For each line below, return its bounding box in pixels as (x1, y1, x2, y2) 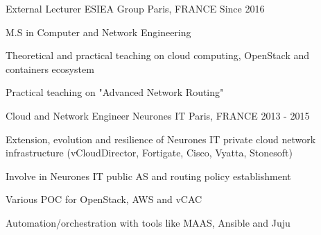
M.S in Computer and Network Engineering (6, 24, 191, 39)
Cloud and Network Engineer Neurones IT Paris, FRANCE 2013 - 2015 (6, 108, 310, 122)
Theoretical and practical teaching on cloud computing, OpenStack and (6, 48, 310, 63)
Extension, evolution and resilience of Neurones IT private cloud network (6, 131, 316, 146)
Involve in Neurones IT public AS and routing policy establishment (6, 168, 291, 183)
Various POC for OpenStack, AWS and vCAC (6, 192, 202, 206)
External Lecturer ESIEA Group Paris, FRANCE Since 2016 (6, 1, 265, 15)
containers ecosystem (6, 61, 94, 76)
